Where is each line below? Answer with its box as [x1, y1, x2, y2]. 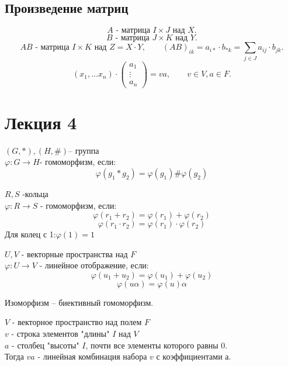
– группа [68, 144, 99, 156]
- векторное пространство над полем [12, 316, 142, 328]
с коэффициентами [156, 350, 223, 362]
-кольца [22, 187, 48, 199]
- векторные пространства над [21, 247, 128, 260]
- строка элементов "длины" [11, 327, 110, 340]
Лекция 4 [5, 110, 77, 134]
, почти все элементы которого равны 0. [85, 339, 228, 351]
